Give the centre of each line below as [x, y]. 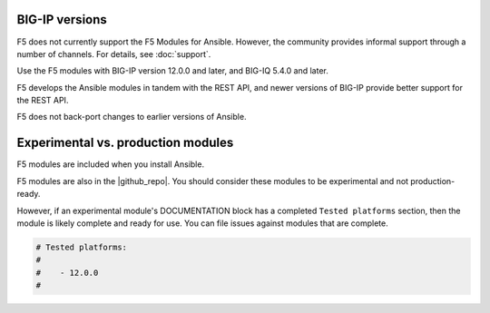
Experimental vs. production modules [125, 143]
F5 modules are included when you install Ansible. [110, 164]
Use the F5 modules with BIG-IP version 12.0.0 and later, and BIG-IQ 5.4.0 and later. [172, 71]
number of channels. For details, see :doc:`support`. [114, 54]
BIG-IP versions [62, 20]
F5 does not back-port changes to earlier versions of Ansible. [132, 117]
